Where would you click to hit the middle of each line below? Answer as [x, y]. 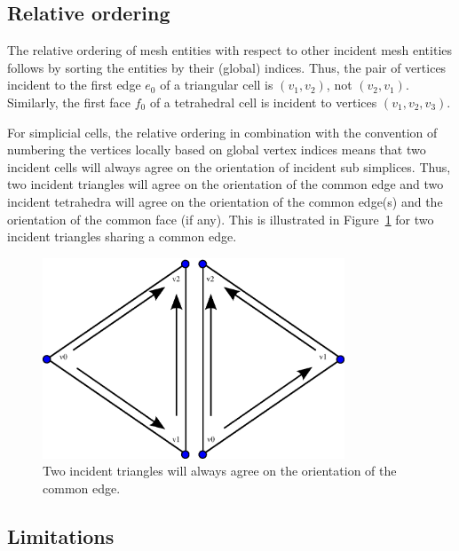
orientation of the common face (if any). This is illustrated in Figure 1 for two [221, 219]
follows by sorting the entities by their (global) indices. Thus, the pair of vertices [227, 67]
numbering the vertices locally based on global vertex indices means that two [217, 150]
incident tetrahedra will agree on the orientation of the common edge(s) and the [225, 201]
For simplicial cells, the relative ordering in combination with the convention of [222, 132]
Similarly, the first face [69, 102]
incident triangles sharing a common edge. [122, 236]
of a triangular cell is [217, 85]
